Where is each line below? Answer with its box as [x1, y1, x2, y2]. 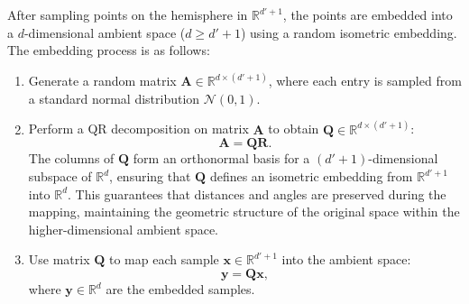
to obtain [268, 119, 319, 138]
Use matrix [28, 250, 90, 269]
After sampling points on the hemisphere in [7, 5, 248, 23]
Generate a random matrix [28, 71, 177, 90]
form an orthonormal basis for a [133, 149, 310, 168]
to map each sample [109, 250, 219, 269]
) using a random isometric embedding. [240, 23, 457, 41]
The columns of [28, 149, 115, 168]
